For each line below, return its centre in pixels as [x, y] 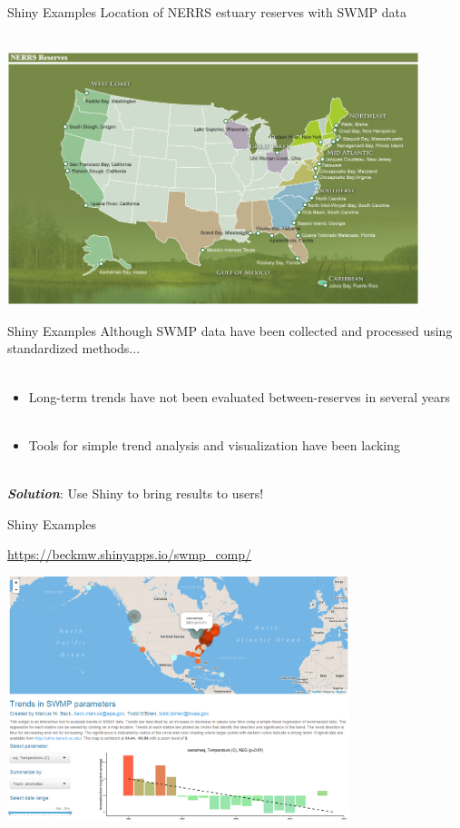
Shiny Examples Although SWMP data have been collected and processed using [230, 330]
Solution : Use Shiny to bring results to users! [136, 493]
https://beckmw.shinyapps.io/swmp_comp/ [130, 554]
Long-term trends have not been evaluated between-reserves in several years [240, 396]
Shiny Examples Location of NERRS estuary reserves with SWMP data [207, 12]
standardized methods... [74, 348]
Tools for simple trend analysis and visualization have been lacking [215, 444]
